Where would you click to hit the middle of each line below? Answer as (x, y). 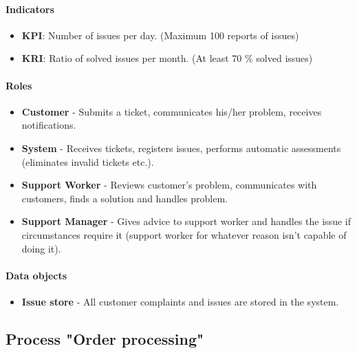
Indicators (30, 9)
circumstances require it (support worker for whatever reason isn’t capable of (184, 234)
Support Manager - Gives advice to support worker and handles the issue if (186, 221)
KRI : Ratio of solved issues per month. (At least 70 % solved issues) (167, 58)
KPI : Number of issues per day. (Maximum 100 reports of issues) (160, 35)
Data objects (36, 275)
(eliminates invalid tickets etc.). (88, 161)
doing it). (41, 248)
